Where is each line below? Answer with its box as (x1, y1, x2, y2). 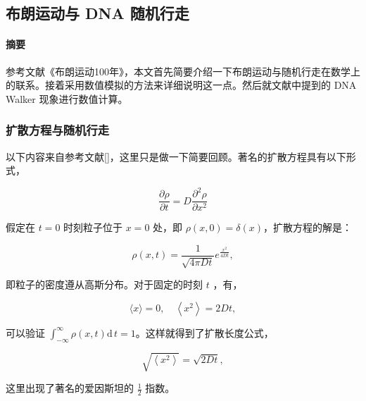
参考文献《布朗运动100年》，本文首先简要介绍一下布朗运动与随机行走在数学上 (6, 63, 360, 78)
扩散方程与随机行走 (6, 121, 110, 139)
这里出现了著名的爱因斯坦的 (6, 381, 134, 395)
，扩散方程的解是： (263, 220, 353, 235)
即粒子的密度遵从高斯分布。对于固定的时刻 (6, 277, 203, 292)
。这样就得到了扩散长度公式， (135, 325, 274, 340)
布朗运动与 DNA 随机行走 (6, 2, 189, 24)
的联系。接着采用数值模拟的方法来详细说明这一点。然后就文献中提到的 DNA (6, 78, 357, 92)
